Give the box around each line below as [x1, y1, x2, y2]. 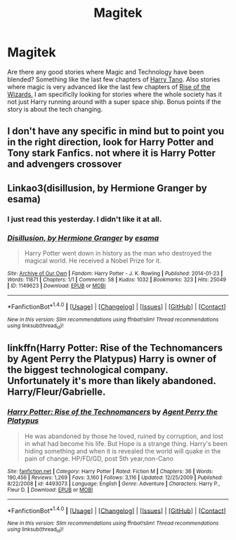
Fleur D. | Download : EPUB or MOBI [7, 486, 93, 493]
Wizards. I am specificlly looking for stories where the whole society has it [7, 90, 223, 98]
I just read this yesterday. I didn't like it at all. [7, 214, 162, 224]
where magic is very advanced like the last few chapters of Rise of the [7, 82, 211, 91]
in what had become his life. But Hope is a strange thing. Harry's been [24, 439, 228, 447]
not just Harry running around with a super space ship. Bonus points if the [7, 97, 221, 106]
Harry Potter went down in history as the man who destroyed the [24, 249, 212, 257]
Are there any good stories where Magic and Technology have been [7, 67, 204, 76]
